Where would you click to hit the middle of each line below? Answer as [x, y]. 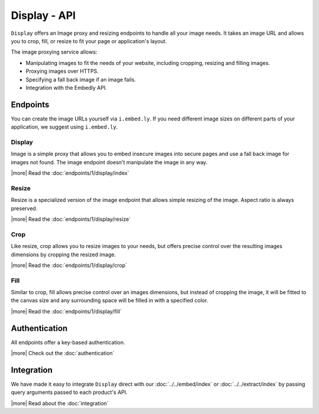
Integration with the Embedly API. [66, 87]
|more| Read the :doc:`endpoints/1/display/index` [70, 173]
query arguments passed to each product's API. [69, 392]
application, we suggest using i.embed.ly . [64, 127]
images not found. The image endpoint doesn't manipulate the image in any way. [109, 162]
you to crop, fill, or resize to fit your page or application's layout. [89, 41]
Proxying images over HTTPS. [62, 71]
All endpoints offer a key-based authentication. [68, 342]
